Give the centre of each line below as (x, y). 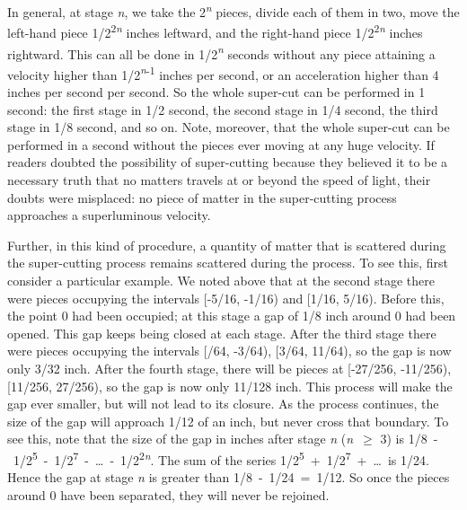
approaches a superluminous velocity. (109, 215)
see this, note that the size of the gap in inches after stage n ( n (181, 439)
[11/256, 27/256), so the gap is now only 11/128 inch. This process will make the (230, 386)
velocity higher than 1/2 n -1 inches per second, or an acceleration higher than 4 (223, 73)
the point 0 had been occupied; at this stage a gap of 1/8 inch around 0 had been (232, 316)
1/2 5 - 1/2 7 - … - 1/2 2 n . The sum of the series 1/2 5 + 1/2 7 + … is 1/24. (221, 458)
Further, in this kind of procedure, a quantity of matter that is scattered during (227, 245)
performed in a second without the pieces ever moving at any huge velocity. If (221, 144)
